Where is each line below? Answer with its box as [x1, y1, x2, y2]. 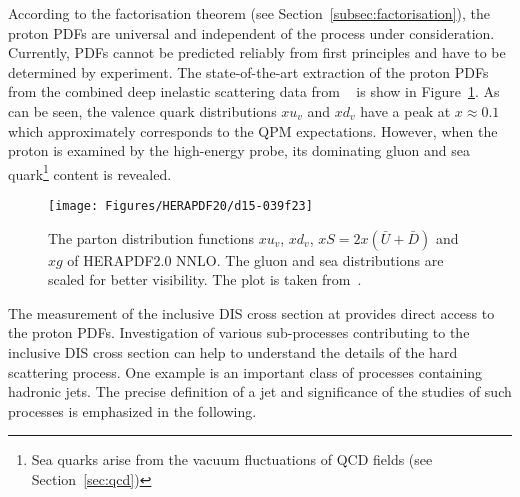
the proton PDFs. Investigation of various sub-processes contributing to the [8, 322, 470, 343]
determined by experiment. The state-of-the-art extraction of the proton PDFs [8, 61, 489, 82]
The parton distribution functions [48, 227, 255, 248]
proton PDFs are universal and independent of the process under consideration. [8, 22, 495, 43]
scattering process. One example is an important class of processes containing [8, 361, 483, 382]
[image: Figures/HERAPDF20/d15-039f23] [48, 199, 313, 213]
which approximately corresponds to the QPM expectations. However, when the [8, 120, 498, 141]
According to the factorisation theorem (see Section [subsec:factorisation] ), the [8, 3, 490, 23]
